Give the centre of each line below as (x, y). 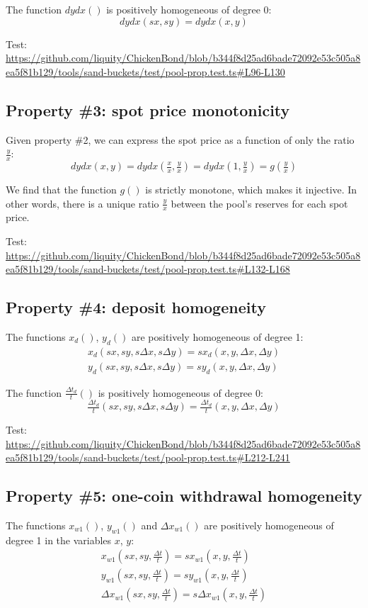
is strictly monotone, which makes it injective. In (251, 189)
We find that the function (61, 189)
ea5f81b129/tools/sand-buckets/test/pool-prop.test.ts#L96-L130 (145, 71)
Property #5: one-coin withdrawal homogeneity (184, 496)
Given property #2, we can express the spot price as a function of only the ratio (180, 139)
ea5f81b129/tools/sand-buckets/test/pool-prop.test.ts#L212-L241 (148, 457)
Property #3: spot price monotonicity (148, 109)
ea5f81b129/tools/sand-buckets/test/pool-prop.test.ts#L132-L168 (148, 269)
